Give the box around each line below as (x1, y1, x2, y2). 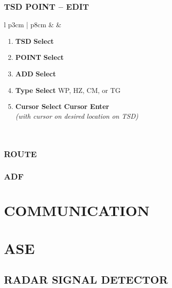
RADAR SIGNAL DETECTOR (4, 271, 168, 287)
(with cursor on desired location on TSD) (15, 110, 138, 121)
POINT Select (15, 52, 64, 62)
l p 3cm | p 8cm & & (4, 19, 62, 30)
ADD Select (15, 69, 56, 78)
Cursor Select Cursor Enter (15, 101, 109, 111)
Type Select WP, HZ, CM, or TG (15, 85, 121, 95)
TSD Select (15, 36, 54, 46)
